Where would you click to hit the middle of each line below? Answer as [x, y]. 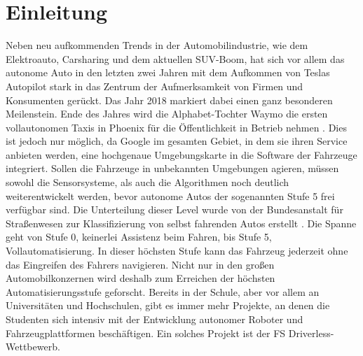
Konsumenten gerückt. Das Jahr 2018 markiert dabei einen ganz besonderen [169, 100]
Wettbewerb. [33, 347]
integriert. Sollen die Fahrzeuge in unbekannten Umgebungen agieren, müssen [172, 168]
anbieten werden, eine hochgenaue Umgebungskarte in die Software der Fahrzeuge [181, 154]
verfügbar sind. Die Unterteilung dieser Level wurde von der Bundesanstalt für [174, 209]
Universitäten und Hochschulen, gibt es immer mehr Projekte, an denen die [168, 305]
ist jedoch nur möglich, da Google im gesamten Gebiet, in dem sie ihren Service [177, 141]
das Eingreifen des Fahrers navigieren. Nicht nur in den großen [140, 264]
